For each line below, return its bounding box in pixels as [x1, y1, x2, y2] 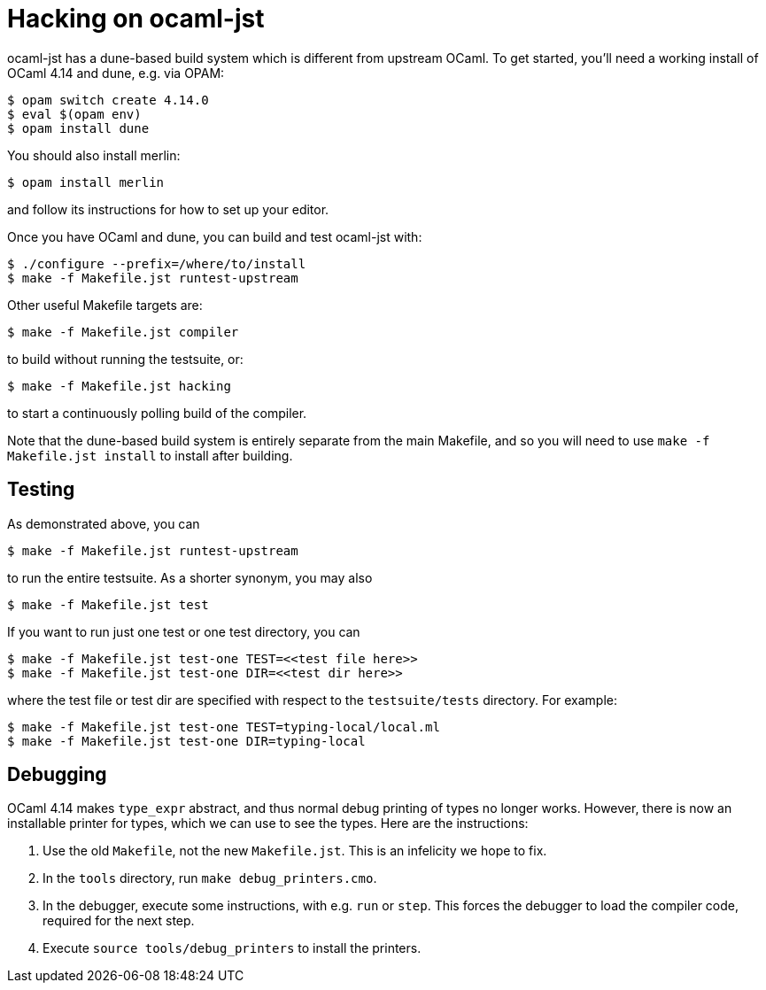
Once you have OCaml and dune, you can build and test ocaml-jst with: [7, 228, 422, 244]
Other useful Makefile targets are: [7, 297, 203, 313]
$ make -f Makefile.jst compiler [7, 324, 239, 339]
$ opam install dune [7, 120, 150, 135]
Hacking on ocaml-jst [7, 4, 265, 34]
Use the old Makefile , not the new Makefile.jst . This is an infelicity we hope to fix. [43, 843, 547, 859]
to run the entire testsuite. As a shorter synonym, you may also [7, 569, 373, 585]
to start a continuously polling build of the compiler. [7, 405, 307, 421]
